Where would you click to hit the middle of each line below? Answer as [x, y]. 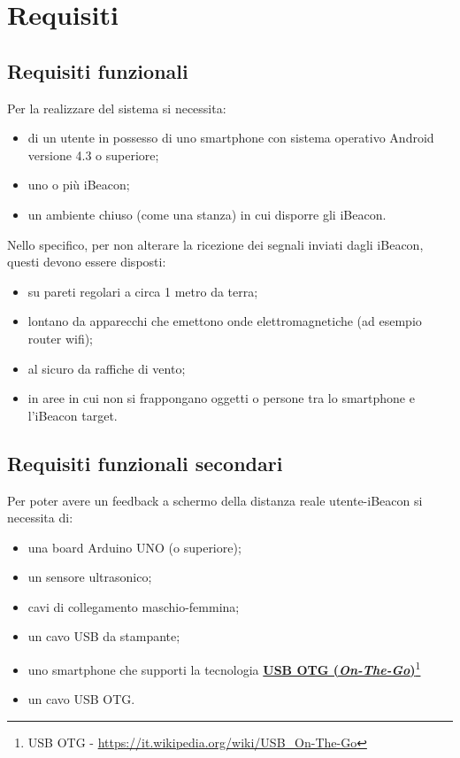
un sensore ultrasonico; [90, 577]
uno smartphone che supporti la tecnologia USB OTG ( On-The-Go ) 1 [224, 668]
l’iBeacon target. [73, 415]
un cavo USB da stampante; [104, 636]
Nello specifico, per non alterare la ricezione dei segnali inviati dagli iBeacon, [215, 244]
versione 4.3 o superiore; [93, 155]
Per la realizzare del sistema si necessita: [117, 108]
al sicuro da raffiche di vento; [107, 368]
